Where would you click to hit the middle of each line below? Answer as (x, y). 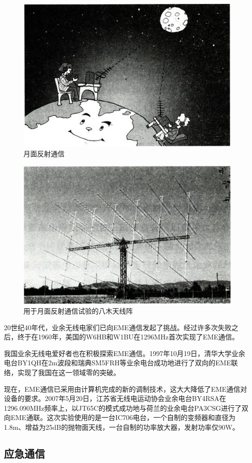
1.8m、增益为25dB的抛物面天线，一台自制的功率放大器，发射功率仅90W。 (122, 427)
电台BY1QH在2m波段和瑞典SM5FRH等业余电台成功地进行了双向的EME (117, 363)
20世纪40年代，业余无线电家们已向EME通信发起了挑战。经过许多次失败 (118, 327)
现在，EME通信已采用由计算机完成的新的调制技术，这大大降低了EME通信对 (126, 389)
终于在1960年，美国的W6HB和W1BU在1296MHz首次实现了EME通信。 (128, 337)
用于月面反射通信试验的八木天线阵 (78, 311)
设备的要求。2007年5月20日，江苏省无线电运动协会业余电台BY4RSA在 (115, 398)
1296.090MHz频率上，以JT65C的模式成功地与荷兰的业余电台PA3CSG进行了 (123, 408)
